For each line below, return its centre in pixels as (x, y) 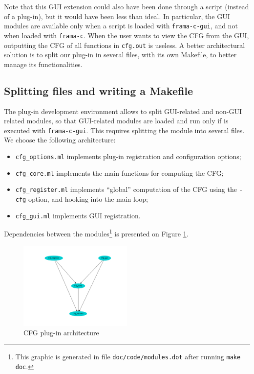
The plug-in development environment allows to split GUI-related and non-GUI (123, 111)
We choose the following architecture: (60, 140)
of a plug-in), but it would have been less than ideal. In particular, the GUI (117, 16)
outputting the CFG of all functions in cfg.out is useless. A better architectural (125, 45)
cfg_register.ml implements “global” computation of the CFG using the (126, 189)
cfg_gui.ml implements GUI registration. (78, 215)
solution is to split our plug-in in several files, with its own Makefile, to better (120, 55)
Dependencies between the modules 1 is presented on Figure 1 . (96, 233)
